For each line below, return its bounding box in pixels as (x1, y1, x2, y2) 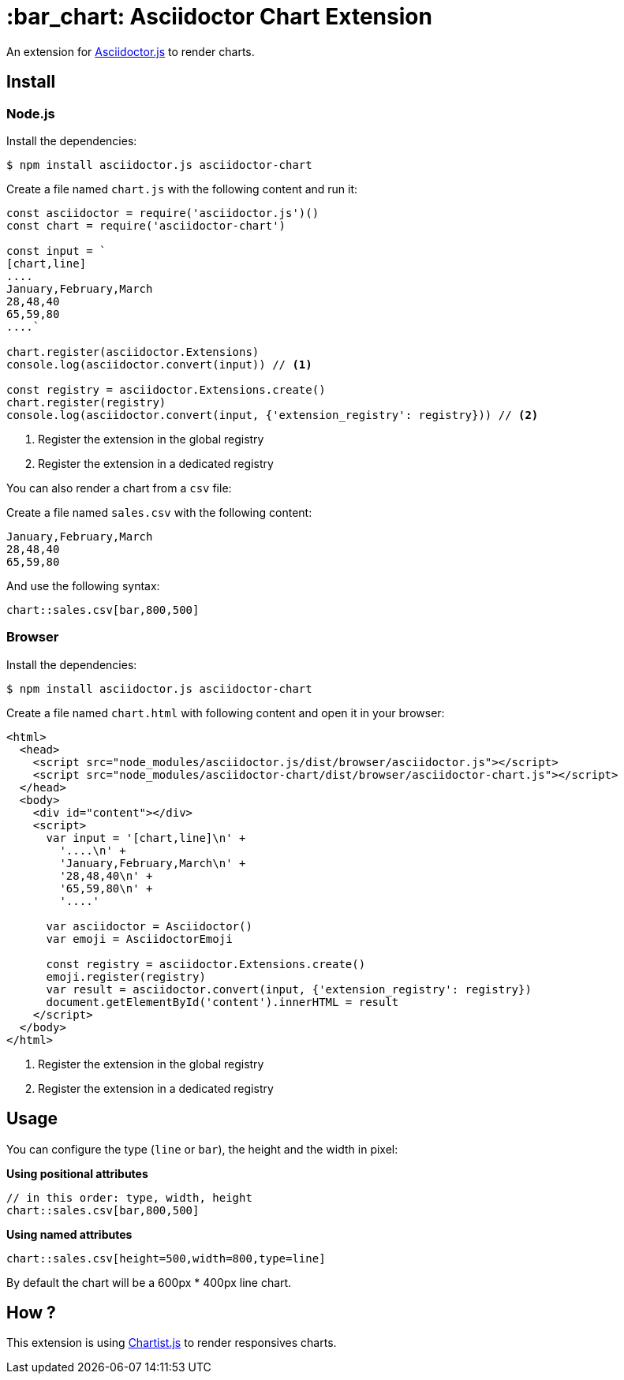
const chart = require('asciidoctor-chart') (6, 219, 286, 232)
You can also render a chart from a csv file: (6, 481, 232, 495)
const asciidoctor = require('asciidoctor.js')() (6, 206, 319, 219)
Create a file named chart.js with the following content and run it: (6, 181, 358, 196)
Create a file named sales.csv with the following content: (6, 505, 312, 519)
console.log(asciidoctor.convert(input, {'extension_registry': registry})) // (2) (6, 408, 539, 421)
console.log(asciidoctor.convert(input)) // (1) (6, 357, 312, 371)
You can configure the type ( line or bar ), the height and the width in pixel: (6, 1142, 398, 1156)
